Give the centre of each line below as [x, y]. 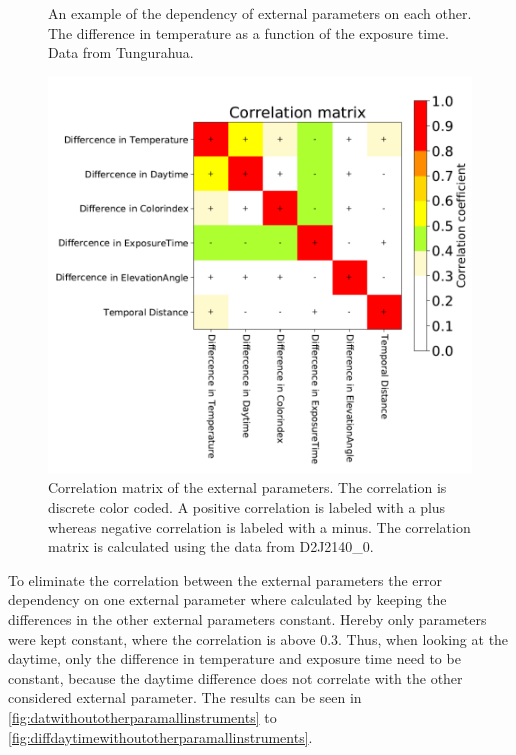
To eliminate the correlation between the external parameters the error [225, 579]
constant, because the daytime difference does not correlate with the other [235, 677]
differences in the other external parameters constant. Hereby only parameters [247, 619]
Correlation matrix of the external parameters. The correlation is [247, 487]
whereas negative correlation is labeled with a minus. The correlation [259, 526]
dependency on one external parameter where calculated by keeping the [227, 599]
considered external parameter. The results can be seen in [185, 697]
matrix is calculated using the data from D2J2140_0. [211, 546]
